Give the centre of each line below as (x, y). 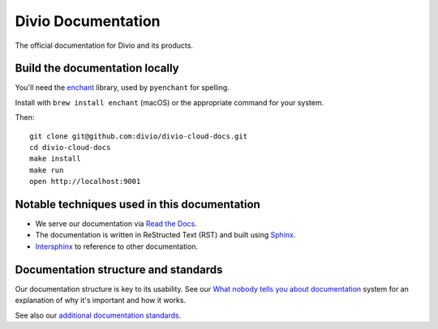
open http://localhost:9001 (85, 182)
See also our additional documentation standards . (98, 315)
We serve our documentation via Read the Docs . (116, 224)
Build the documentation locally (97, 68)
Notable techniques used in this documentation (138, 204)
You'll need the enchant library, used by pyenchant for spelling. (122, 88)
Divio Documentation (88, 21)
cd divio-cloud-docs (70, 147)
